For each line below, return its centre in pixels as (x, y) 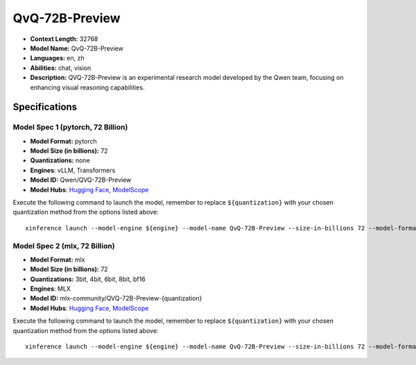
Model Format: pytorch (63, 141)
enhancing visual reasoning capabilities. (87, 87)
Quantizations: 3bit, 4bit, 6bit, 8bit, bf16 (88, 279)
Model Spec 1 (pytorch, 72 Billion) (70, 127)
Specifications (45, 107)
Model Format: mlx (58, 260)
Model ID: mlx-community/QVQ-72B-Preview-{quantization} (116, 298)
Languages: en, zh (57, 58)
